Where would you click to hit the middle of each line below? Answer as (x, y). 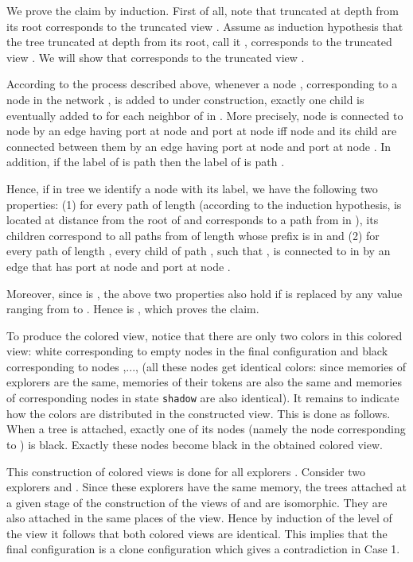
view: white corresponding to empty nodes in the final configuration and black (197, 351)
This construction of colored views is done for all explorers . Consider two (186, 471)
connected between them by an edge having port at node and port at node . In (199, 146)
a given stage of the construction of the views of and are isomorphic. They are (197, 502)
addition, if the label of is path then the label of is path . (146, 162)
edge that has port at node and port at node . (119, 266)
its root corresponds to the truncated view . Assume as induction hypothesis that (205, 26)
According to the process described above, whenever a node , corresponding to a (202, 84)
